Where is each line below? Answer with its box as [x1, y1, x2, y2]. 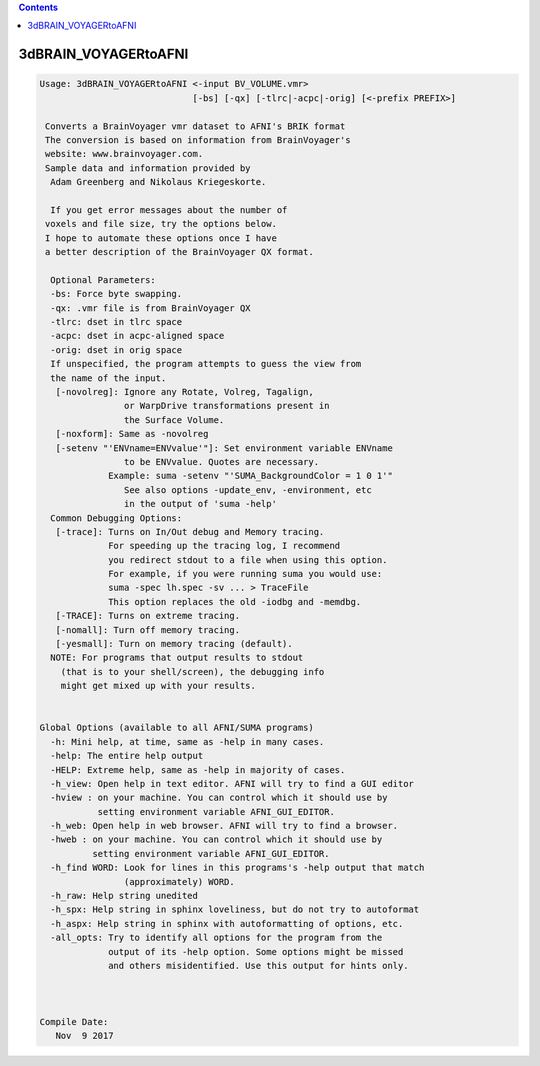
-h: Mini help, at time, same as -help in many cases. [50, 736, 325, 747]
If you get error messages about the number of [50, 204, 288, 215]
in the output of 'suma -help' [123, 498, 277, 510]
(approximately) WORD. [123, 876, 235, 887]
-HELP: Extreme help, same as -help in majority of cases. [50, 764, 346, 775]
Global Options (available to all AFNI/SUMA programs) [39, 722, 314, 734]
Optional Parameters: [50, 274, 157, 285]
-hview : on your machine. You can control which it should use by [50, 792, 388, 804]
